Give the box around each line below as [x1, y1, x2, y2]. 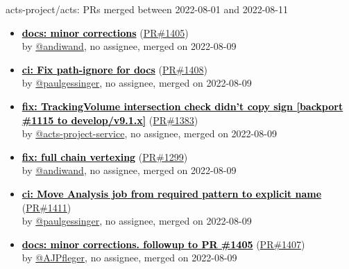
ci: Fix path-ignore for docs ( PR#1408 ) [22, 62, 207, 76]
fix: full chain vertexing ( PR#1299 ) [22, 149, 188, 164]
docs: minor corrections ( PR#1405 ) [22, 25, 189, 40]
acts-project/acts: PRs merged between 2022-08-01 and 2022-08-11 [6, 2, 289, 16]
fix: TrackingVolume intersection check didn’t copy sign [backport [22, 98, 343, 113]
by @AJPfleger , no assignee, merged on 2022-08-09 [22, 250, 237, 265]
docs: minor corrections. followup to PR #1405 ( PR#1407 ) [22, 236, 305, 251]
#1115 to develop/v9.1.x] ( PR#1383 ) [22, 112, 198, 127]
